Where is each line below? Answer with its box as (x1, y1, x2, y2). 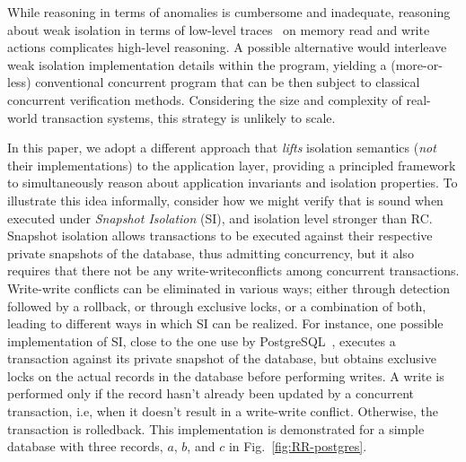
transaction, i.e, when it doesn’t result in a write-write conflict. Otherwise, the (7, 402, 439, 421)
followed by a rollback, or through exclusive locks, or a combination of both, (7, 296, 426, 315)
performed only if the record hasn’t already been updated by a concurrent (7, 384, 415, 403)
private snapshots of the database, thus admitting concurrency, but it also (7, 243, 414, 262)
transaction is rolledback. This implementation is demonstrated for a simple (7, 419, 425, 438)
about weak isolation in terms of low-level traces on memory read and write (7, 20, 430, 39)
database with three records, (7, 437, 163, 456)
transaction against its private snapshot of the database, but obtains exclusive (7, 349, 436, 368)
